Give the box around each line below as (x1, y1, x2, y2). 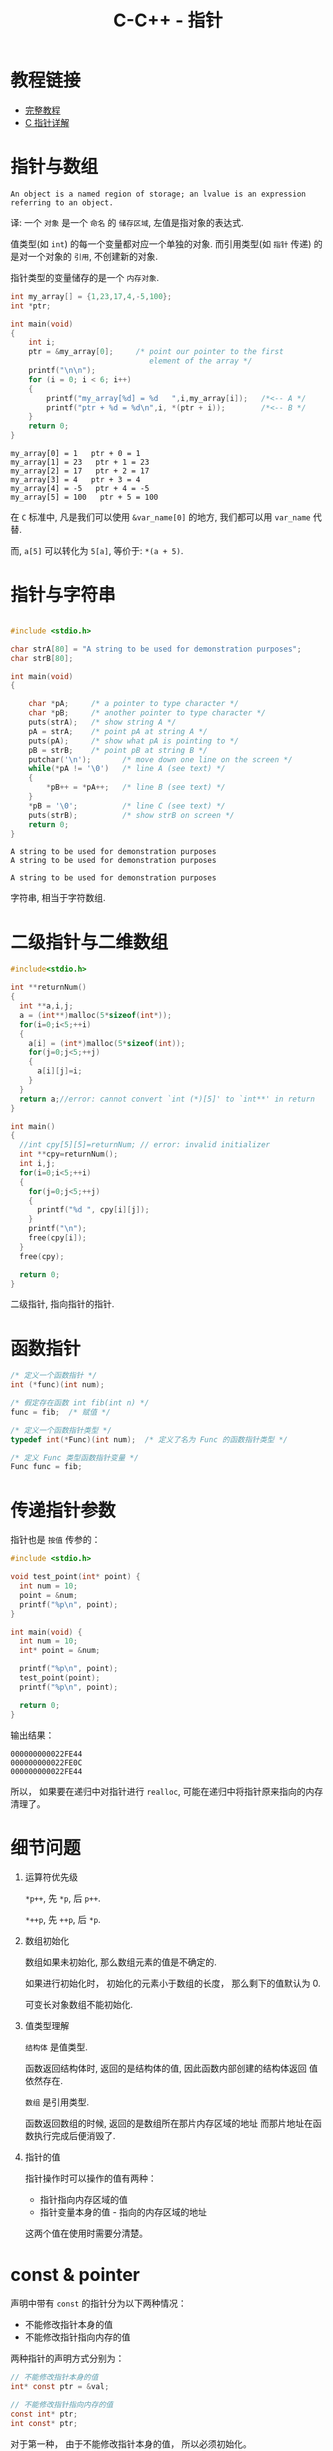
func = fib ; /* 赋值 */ (10, 1407, 111, 1417)
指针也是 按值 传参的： (10, 1534, 101, 1546)
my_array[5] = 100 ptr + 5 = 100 (10, 492, 159, 502)
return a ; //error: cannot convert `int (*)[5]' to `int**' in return (19, 1094, 315, 1104)
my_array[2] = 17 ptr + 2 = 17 (10, 466, 150, 476)
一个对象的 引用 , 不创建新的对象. (27, 250, 158, 262)
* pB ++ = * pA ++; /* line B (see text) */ (46, 782, 226, 793)
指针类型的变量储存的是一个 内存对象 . (10, 271, 160, 283)
